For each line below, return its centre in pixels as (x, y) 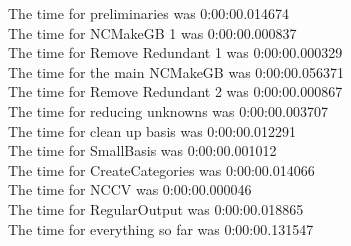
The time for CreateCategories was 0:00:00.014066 (161, 169)
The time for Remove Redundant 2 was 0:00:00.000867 (175, 91)
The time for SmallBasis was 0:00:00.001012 (142, 150)
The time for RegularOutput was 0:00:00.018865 (156, 208)
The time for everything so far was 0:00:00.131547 (161, 228)
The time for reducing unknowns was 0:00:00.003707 (168, 110)
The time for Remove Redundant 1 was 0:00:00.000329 (175, 52)
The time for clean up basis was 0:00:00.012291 (152, 130)
